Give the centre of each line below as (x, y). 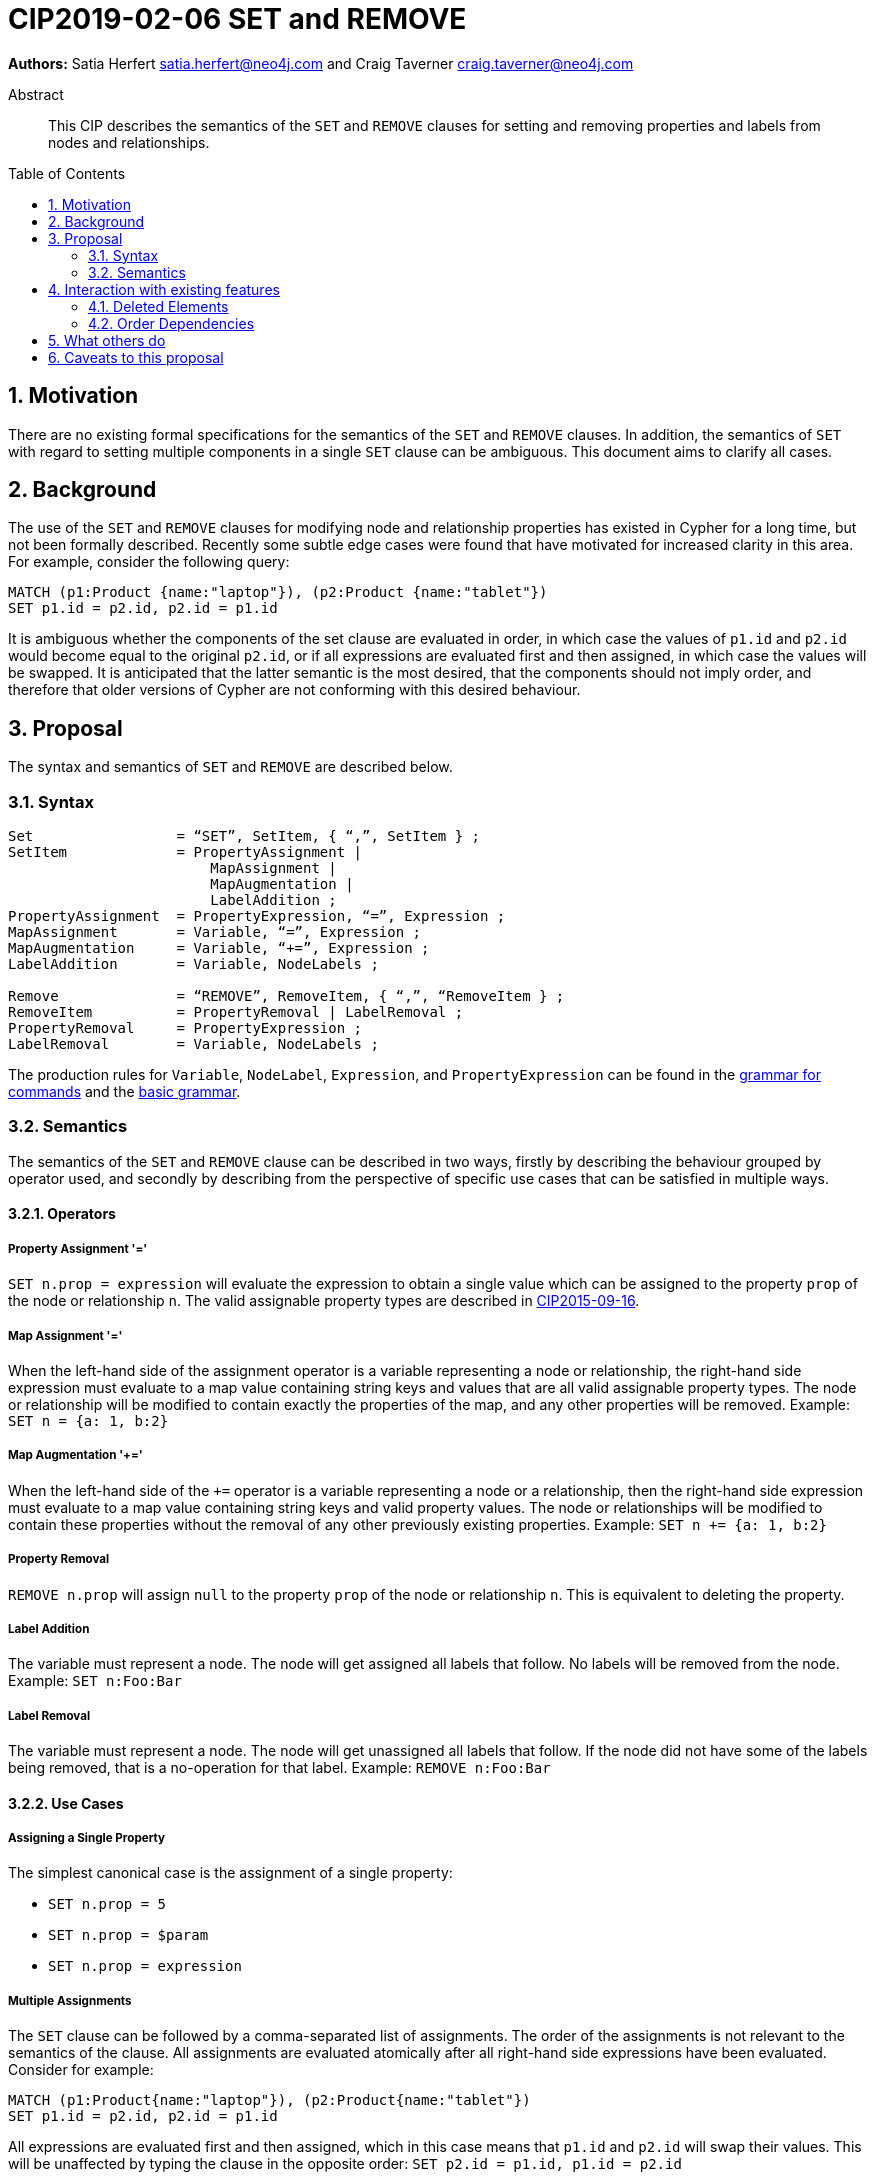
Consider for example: (81, 2070)
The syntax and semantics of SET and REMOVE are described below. (230, 767)
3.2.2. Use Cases (66, 1803)
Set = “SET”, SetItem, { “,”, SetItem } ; (244, 836)
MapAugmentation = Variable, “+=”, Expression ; (219, 948)
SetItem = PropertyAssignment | (185, 852)
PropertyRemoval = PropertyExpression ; (185, 1028)
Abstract (36, 94)
